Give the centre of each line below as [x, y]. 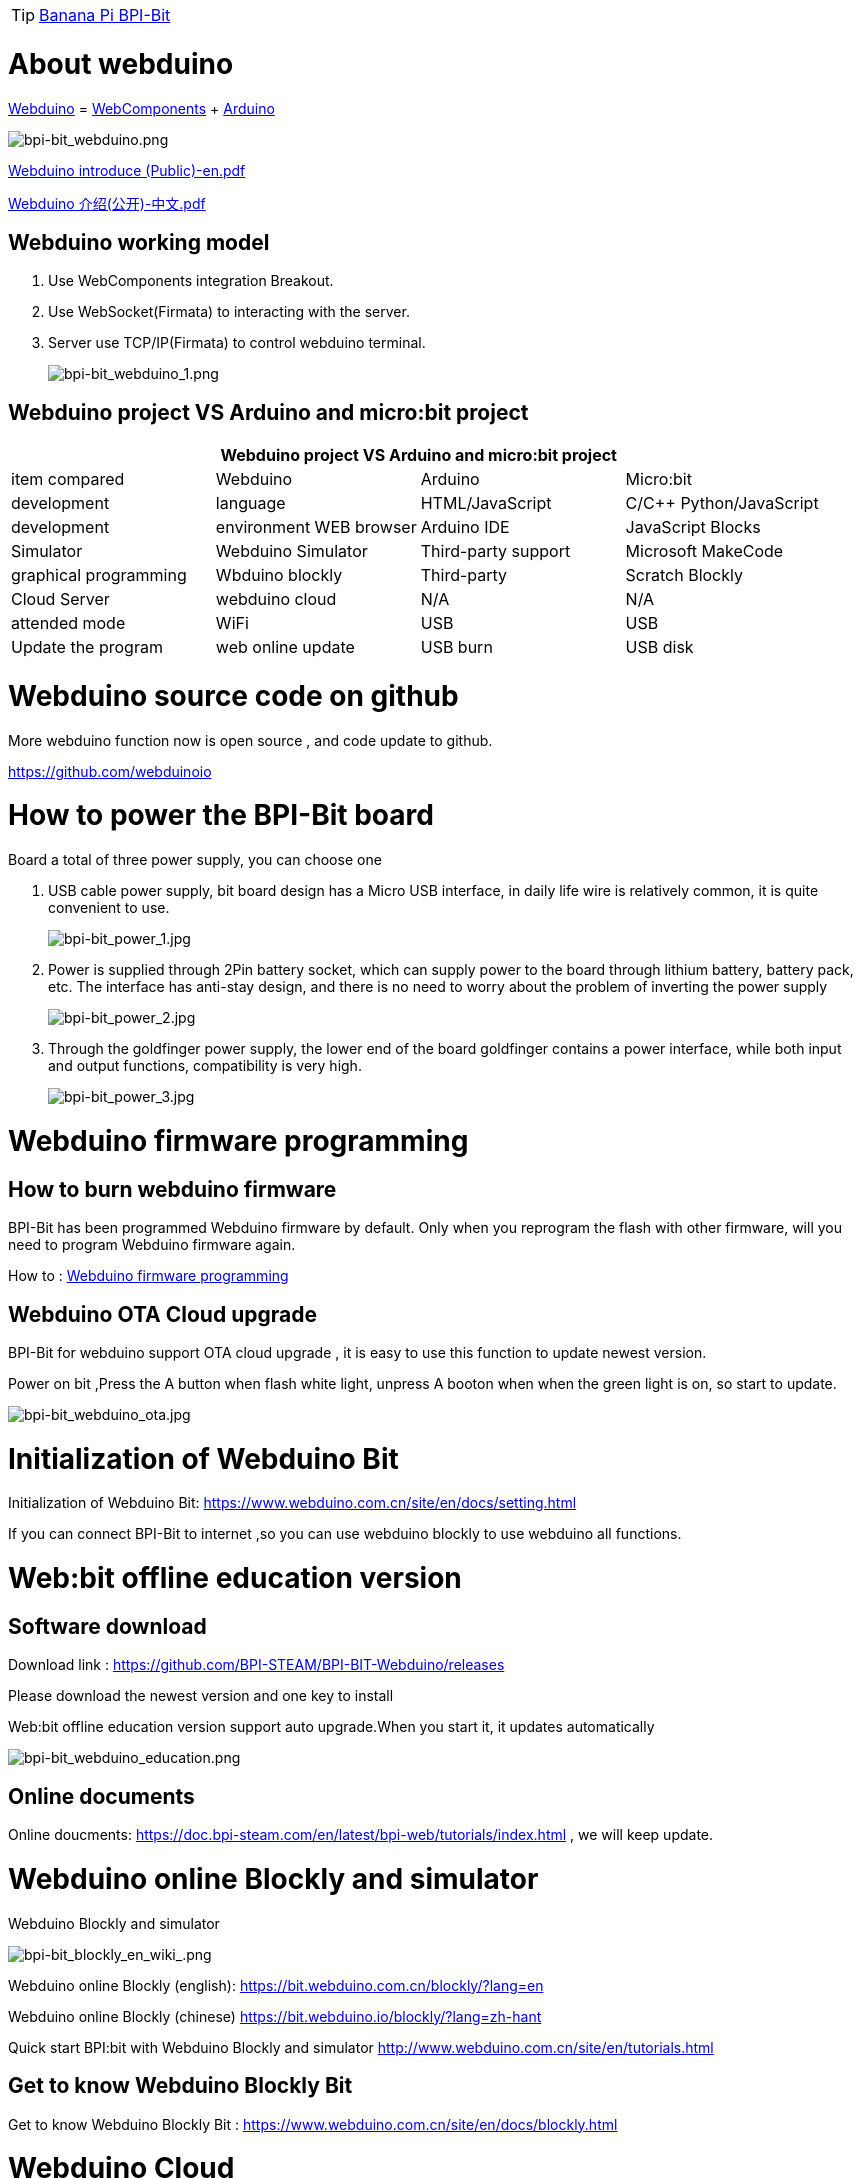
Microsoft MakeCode [704, 551]
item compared [68, 479]
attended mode [68, 623]
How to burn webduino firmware [172, 1189]
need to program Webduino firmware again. [152, 1245]
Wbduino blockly [279, 575]
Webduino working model [139, 242]
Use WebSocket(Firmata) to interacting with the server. [229, 312]
